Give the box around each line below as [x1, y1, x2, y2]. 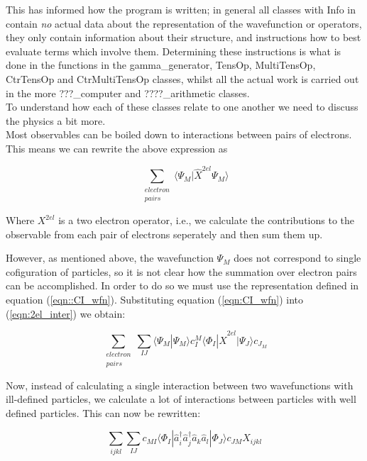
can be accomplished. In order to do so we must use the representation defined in [6, 278, 359, 293]
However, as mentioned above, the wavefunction [6, 250, 214, 265]
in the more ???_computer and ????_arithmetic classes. [6, 85, 250, 100]
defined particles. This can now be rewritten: [6, 405, 201, 420]
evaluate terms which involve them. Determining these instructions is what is [6, 43, 341, 58]
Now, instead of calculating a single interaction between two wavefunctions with [6, 377, 354, 392]
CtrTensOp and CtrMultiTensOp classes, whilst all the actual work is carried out [6, 71, 359, 86]
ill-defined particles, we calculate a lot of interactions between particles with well [6, 391, 356, 406]
